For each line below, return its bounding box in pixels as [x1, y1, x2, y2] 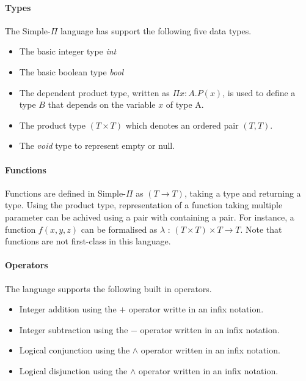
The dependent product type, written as [19, 86, 170, 99]
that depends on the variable [48, 98, 156, 111]
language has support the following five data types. [60, 24, 252, 37]
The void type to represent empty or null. [19, 139, 175, 152]
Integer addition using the [19, 303, 117, 315]
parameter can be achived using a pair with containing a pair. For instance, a [5, 210, 294, 223]
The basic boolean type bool [19, 65, 124, 78]
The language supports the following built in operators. [5, 282, 212, 295]
